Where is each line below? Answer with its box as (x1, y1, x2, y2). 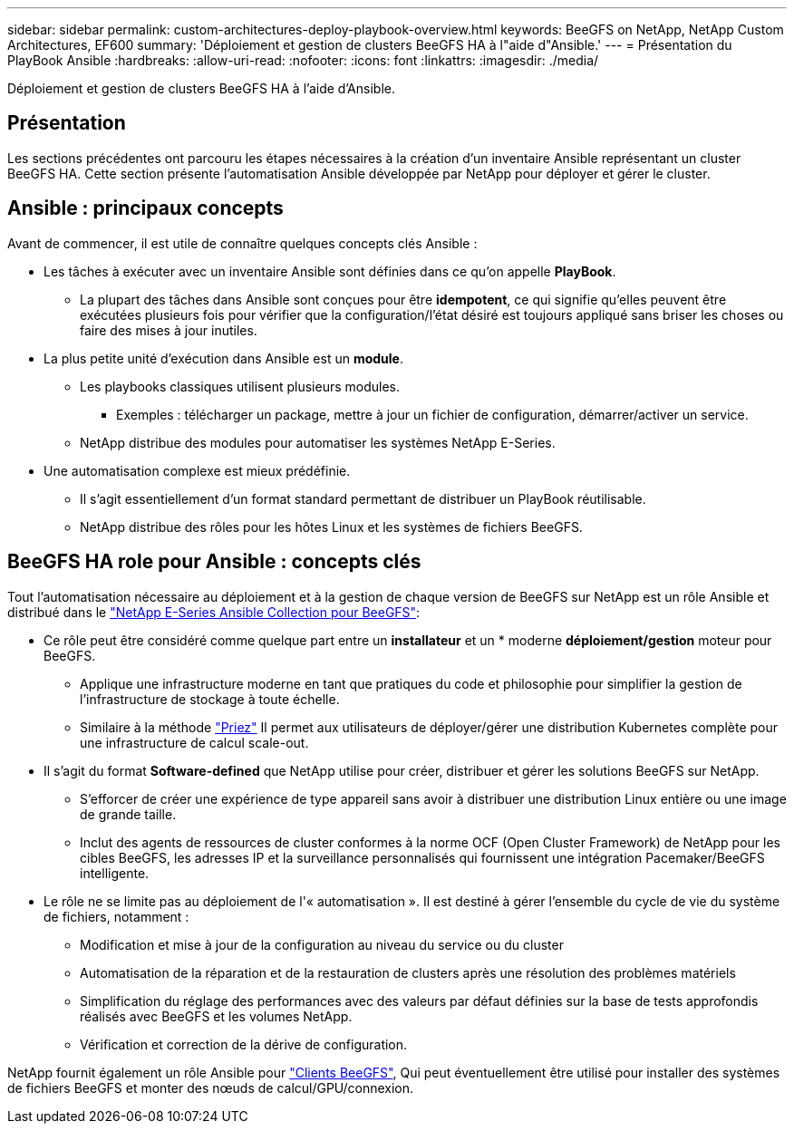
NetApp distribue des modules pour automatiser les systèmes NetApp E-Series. (80, 434, 556, 450)
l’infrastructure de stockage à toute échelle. (80, 691, 340, 707)
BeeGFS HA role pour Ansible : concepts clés (7, 550, 421, 574)
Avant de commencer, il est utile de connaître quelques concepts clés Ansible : (7, 235, 478, 251)
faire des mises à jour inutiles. (80, 322, 257, 338)
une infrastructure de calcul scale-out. (80, 734, 309, 750)
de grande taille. (80, 806, 177, 822)
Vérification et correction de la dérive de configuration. (80, 1036, 408, 1052)
